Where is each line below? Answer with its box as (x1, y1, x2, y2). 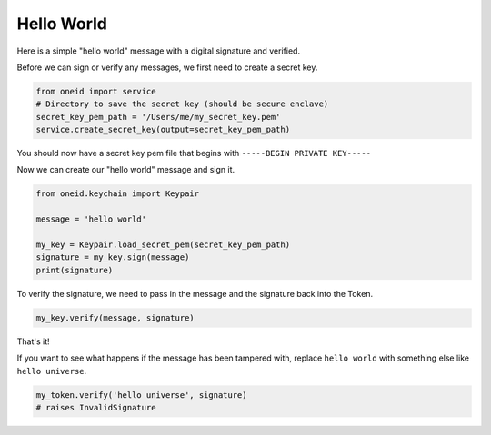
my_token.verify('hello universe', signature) (35, 390, 247, 400)
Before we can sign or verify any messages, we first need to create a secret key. (16, 62, 318, 73)
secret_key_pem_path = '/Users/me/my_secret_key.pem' (35, 112, 281, 122)
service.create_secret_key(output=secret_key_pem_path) (35, 124, 291, 135)
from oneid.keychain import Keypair (35, 189, 200, 199)
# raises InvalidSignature (35, 402, 156, 412)
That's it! (16, 336, 50, 347)
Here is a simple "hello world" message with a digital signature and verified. (16, 45, 300, 56)
